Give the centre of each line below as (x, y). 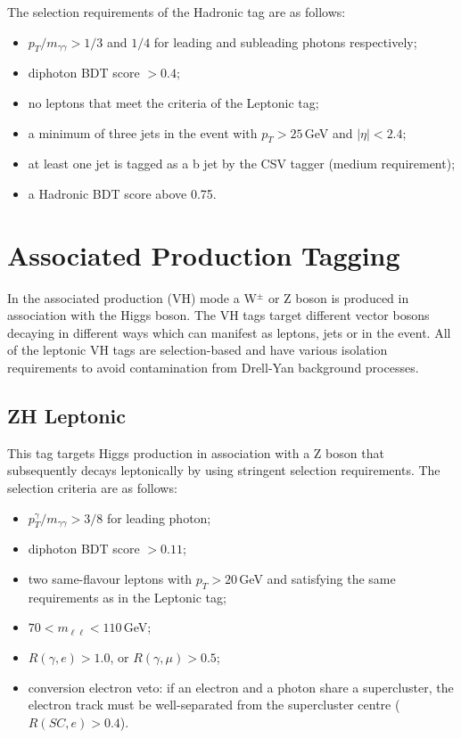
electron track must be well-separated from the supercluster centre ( (214, 705)
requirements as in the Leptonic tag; (127, 597)
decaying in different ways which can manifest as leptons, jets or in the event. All (229, 332)
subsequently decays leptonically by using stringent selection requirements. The (224, 470)
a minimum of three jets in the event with (143, 132)
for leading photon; (159, 517)
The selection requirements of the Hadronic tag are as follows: (177, 12)
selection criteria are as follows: (92, 488)
